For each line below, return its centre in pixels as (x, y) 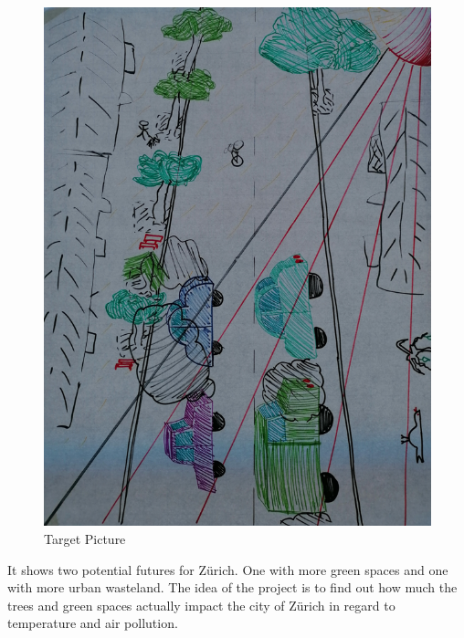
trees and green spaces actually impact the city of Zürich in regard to (201, 605)
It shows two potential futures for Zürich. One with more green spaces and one (228, 569)
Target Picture (85, 539)
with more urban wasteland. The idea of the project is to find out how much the (232, 587)
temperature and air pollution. (93, 623)
